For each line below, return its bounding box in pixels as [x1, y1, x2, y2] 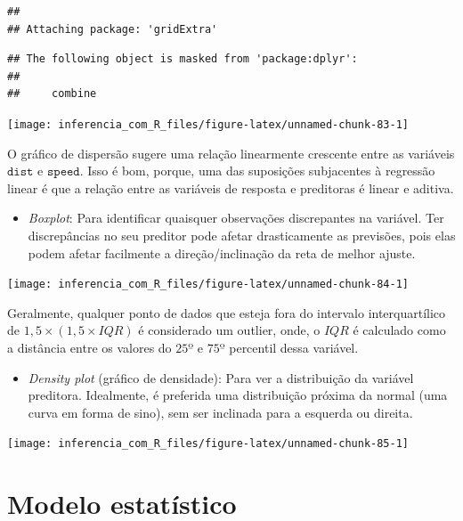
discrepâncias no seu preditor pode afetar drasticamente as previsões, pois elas [28, 226, 456, 244]
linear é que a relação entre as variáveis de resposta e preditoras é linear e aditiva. [7, 178, 454, 197]
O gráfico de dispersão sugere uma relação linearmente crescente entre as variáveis [7, 143, 455, 162]
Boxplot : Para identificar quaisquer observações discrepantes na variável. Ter [28, 208, 444, 227]
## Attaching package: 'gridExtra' [7, 22, 218, 36]
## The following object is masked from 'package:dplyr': [7, 53, 358, 66]
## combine [7, 87, 97, 101]
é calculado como [353, 321, 446, 339]
